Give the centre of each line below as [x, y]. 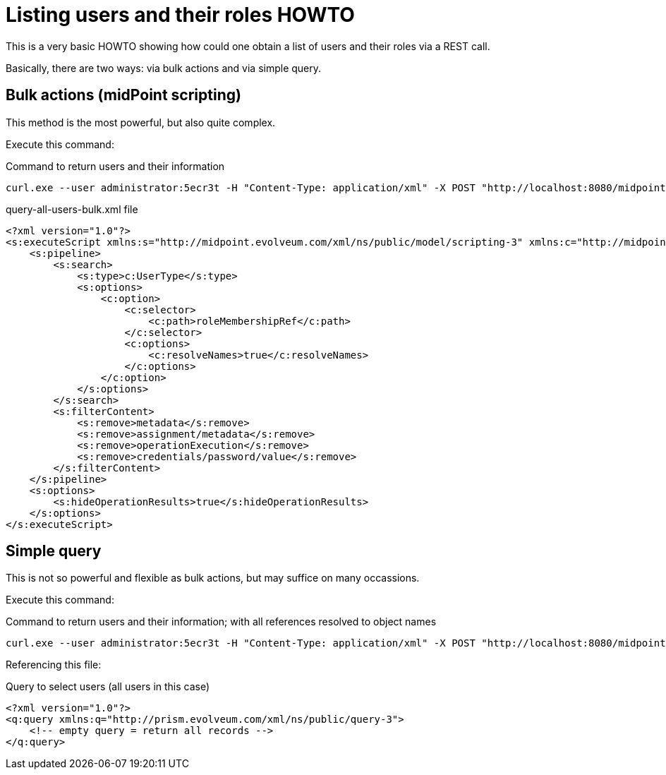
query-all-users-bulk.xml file [72, 209]
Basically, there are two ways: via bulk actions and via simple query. [164, 68]
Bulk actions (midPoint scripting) [123, 95]
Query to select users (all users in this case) [108, 687]
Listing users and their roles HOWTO [180, 15]
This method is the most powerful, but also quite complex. [141, 122]
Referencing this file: [54, 665]
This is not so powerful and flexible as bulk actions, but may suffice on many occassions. [213, 578]
